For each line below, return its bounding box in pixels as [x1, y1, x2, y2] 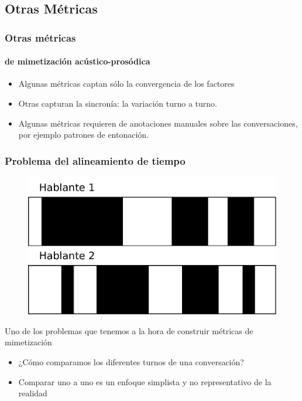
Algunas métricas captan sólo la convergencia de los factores [18, 77, 235, 90]
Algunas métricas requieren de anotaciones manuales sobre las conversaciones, [18, 117, 298, 129]
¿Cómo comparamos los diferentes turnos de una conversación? [18, 355, 244, 368]
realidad [18, 387, 47, 399]
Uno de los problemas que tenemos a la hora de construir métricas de [5, 324, 253, 337]
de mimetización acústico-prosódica [5, 55, 150, 67]
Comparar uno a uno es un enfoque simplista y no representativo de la [18, 375, 272, 388]
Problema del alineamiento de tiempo [5, 153, 186, 168]
